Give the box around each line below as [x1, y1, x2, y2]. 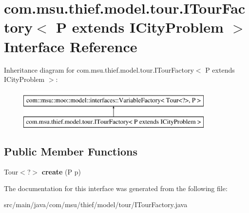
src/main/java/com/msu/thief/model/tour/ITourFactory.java [4, 199, 188, 210]
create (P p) [41, 167, 81, 177]
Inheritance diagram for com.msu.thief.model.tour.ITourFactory [4, 64, 194, 75]
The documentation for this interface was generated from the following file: [4, 183, 228, 193]
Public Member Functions [4, 144, 137, 159]
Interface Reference [4, 36, 137, 56]
